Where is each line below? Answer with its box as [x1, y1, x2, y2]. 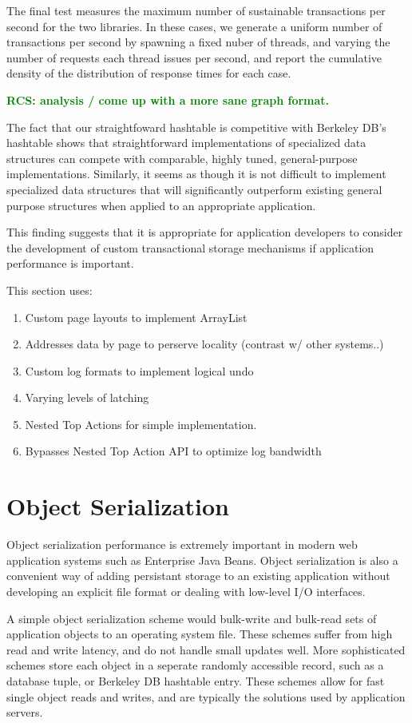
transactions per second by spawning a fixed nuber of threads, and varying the [6, 34, 390, 50]
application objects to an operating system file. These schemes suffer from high [6, 626, 393, 642]
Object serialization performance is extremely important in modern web [6, 536, 358, 553]
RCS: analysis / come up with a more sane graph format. [6, 91, 330, 108]
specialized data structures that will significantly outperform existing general [6, 181, 382, 197]
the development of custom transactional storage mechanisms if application [6, 239, 374, 256]
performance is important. [6, 255, 134, 272]
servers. [6, 704, 43, 721]
